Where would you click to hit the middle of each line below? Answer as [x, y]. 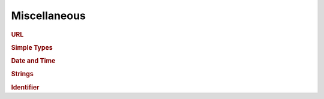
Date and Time [33, 61]
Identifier [25, 87]
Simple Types [32, 47]
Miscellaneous [49, 16]
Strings [22, 74]
